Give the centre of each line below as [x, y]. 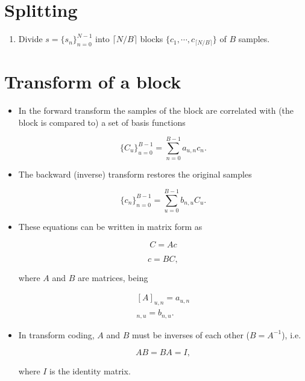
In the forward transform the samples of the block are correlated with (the [156, 110]
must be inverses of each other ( [191, 334]
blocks [152, 39]
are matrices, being [113, 277]
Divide [30, 39]
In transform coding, [56, 334]
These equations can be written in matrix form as [110, 227]
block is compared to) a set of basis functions [102, 122]
